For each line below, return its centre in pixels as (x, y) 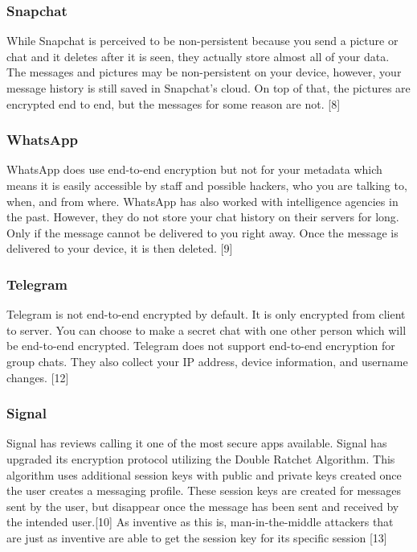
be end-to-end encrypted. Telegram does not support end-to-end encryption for (201, 346)
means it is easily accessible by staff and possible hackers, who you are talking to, (207, 185)
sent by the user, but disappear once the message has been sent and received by (203, 506)
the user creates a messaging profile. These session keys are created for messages (204, 490)
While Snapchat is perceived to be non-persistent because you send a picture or (202, 41)
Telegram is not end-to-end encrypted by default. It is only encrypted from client (206, 314)
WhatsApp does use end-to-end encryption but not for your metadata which (194, 169)
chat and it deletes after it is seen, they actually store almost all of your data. (198, 56)
